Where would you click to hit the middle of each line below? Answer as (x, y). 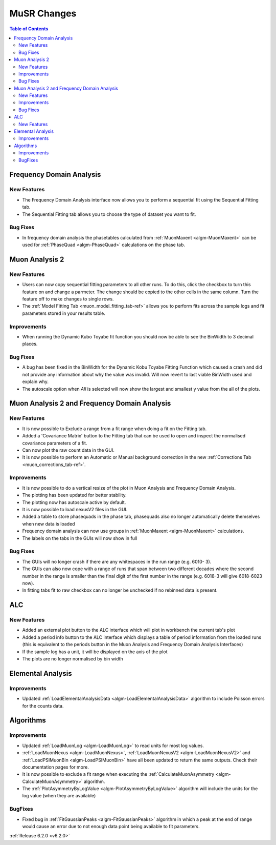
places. (30, 344)
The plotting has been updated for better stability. (75, 495)
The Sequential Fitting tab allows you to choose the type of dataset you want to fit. (109, 214)
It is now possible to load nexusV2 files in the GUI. (75, 510)
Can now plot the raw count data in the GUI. (68, 450)
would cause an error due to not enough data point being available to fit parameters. (111, 826)
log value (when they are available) (59, 796)
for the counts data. (43, 706)
